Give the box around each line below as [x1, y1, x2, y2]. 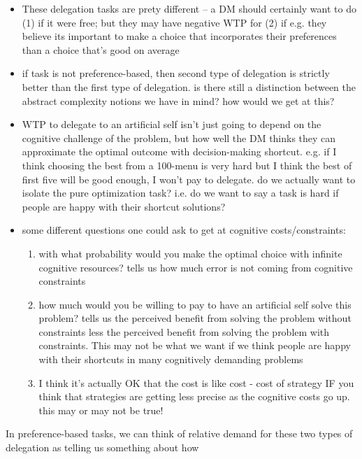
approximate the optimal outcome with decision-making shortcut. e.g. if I [22, 144, 337, 159]
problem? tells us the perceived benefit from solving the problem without [38, 311, 352, 325]
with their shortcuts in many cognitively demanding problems [38, 352, 303, 367]
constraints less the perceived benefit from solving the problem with [38, 324, 330, 339]
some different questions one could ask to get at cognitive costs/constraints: [22, 223, 346, 237]
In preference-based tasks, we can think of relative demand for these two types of [6, 426, 353, 441]
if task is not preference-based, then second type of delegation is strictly [22, 66, 330, 80]
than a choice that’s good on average [22, 42, 180, 57]
